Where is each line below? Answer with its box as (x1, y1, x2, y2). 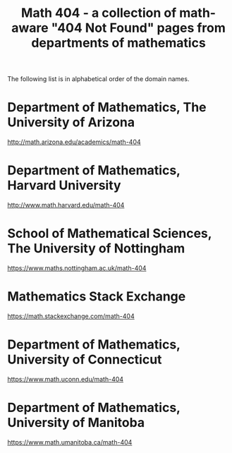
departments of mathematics (31, 35, 206, 51)
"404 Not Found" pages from (51, 20, 226, 36)
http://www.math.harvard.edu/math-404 (7, 201, 125, 210)
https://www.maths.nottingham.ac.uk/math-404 (7, 264, 147, 272)
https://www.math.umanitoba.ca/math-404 (7, 437, 133, 446)
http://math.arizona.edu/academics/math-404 (7, 138, 141, 146)
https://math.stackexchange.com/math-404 (7, 312, 135, 320)
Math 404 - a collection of (20, 5, 177, 21)
